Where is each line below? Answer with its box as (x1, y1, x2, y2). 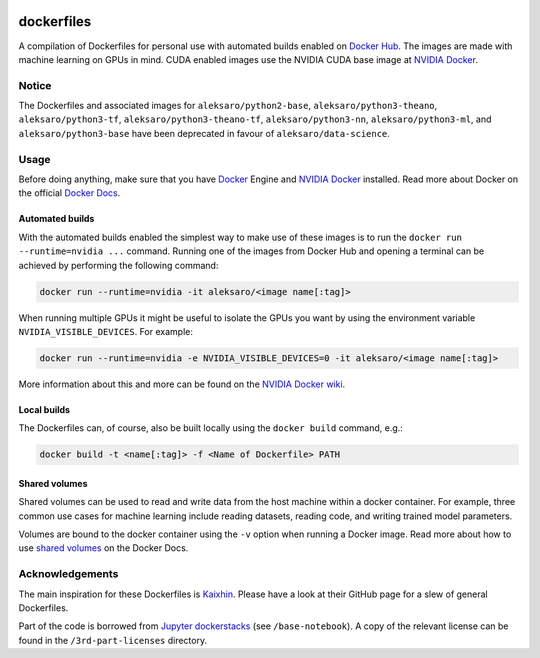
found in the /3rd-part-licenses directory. (18, 634, 208, 646)
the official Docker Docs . (18, 187, 121, 199)
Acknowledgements (18, 567, 119, 581)
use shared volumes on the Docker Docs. (18, 542, 189, 554)
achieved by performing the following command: (18, 259, 219, 271)
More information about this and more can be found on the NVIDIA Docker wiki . (18, 378, 346, 390)
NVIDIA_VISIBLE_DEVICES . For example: (18, 325, 194, 337)
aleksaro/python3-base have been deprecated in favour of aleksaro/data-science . (18, 127, 390, 139)
